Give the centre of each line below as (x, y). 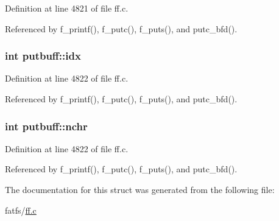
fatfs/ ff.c (21, 210)
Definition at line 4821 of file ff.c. (67, 8)
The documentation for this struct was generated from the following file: (140, 189)
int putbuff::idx (43, 56)
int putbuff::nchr (46, 126)
